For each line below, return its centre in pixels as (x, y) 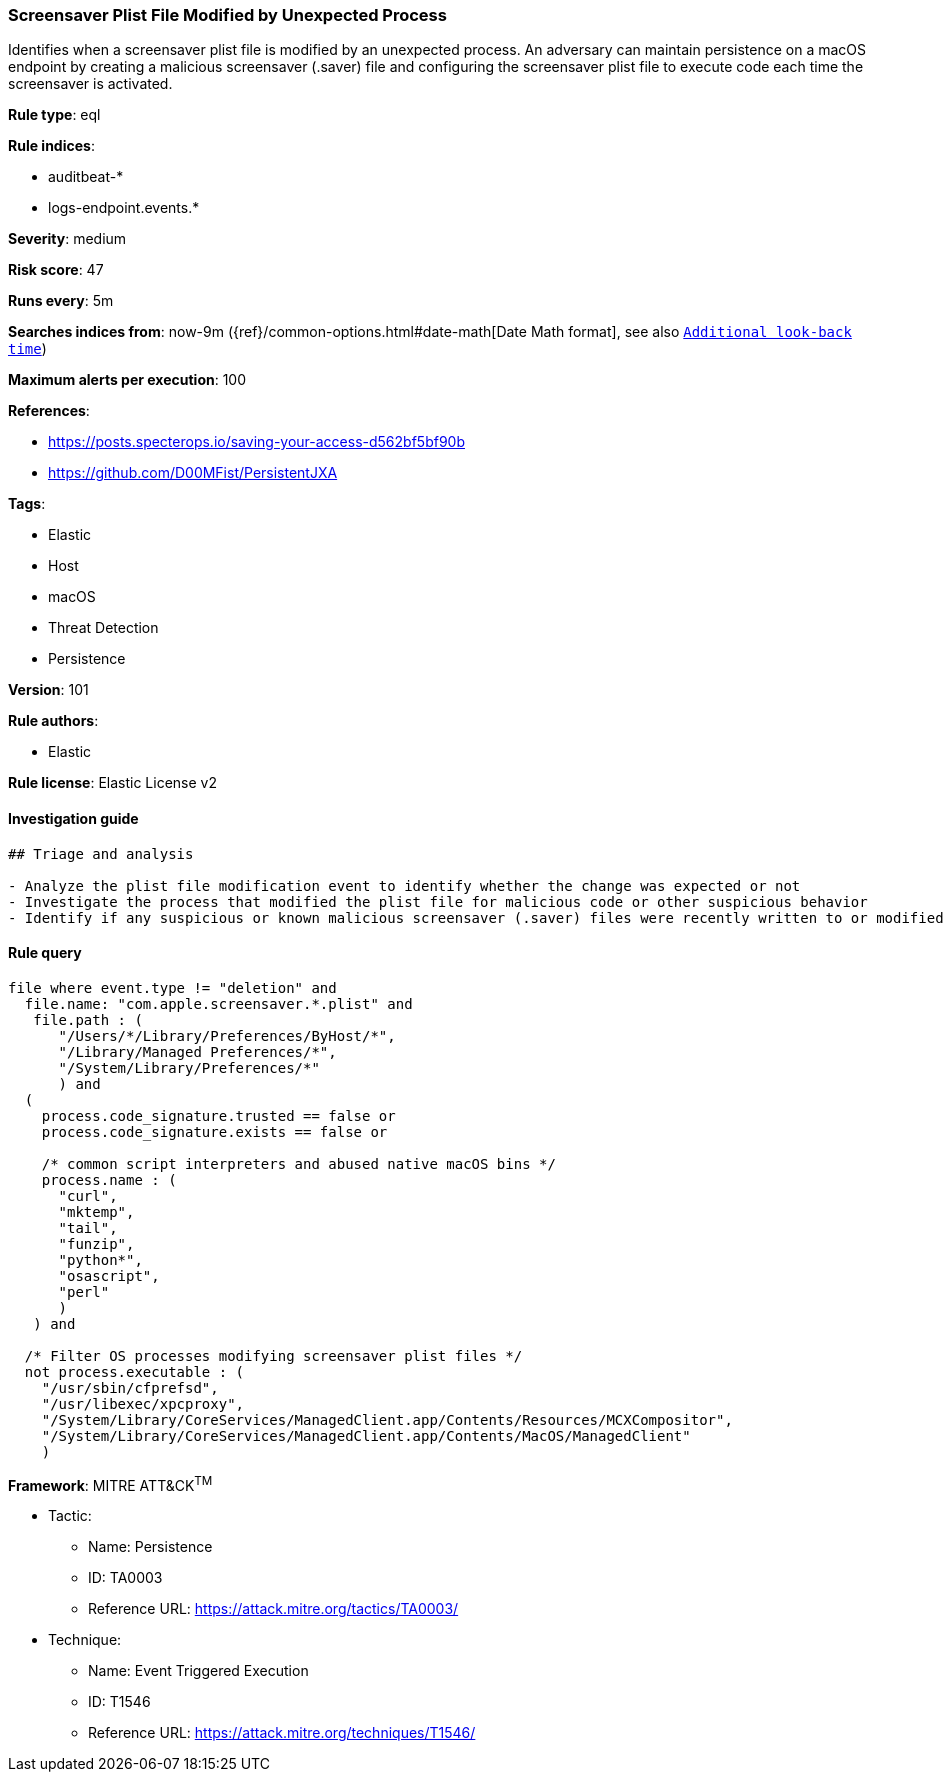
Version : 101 (48, 690)
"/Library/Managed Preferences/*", (197, 1051)
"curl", (88, 1195)
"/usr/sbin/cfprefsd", (130, 1387)
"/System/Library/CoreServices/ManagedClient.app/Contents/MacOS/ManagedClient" (366, 1435)
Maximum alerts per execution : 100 (127, 380)
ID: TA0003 (125, 1578)
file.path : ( (88, 1019)
